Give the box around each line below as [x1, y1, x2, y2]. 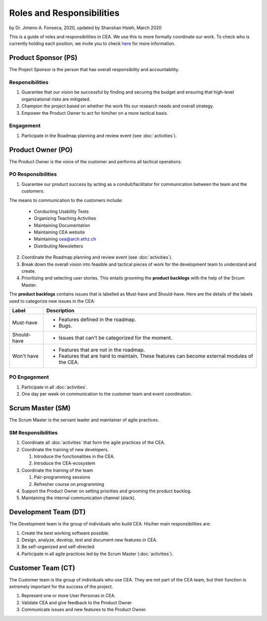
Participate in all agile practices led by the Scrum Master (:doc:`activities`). [21, 551, 173, 557]
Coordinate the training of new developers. [21, 446, 109, 452]
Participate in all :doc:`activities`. [21, 384, 88, 390]
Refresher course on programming [34, 481, 104, 487]
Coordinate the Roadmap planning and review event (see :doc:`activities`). [21, 254, 173, 260]
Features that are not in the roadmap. [58, 346, 145, 353]
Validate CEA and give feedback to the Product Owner [21, 599, 132, 606]
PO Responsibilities [9, 171, 57, 178]
